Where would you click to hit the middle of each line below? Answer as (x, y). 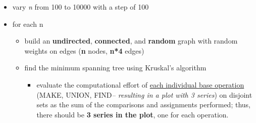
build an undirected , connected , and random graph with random (131, 41)
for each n (28, 24)
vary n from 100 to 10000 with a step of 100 (81, 7)
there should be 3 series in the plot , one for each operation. (133, 114)
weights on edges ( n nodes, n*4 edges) (84, 50)
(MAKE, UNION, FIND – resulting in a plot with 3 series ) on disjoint (144, 94)
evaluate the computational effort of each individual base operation (140, 84)
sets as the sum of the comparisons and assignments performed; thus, (143, 105)
